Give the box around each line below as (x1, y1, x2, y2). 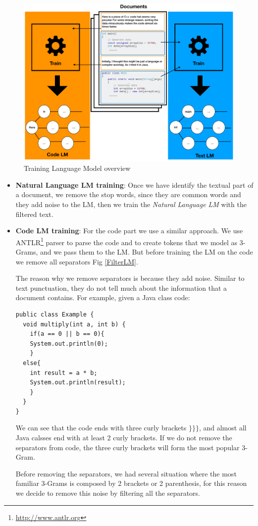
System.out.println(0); (30, 340, 108, 347)
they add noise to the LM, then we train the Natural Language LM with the (15, 199, 247, 209)
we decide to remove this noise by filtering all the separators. (15, 488, 200, 498)
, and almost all (199, 422, 247, 433)
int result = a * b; (30, 369, 98, 376)
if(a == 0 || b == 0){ (30, 330, 104, 338)
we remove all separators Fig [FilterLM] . (15, 256, 138, 266)
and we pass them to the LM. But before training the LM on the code (40, 246, 253, 257)
